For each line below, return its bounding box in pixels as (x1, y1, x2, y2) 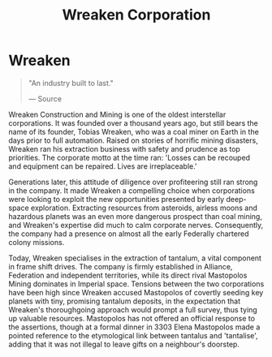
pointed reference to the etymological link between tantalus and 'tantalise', (8, 330, 258, 340)
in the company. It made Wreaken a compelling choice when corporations (8, 185, 256, 196)
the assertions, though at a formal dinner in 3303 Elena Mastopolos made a (8, 322, 261, 332)
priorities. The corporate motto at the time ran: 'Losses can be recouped (8, 153, 250, 162)
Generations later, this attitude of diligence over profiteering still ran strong (8, 177, 258, 187)
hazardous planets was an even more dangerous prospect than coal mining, (8, 211, 262, 221)
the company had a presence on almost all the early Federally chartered (8, 229, 249, 239)
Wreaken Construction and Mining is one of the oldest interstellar (8, 110, 227, 119)
